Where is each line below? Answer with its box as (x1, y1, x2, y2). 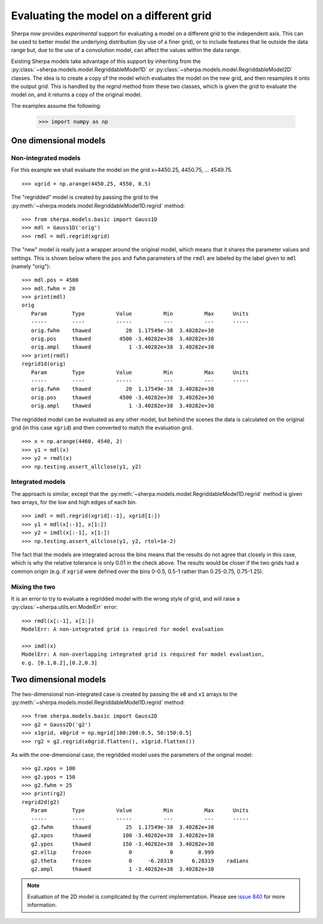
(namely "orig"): (11, 262, 51, 269)
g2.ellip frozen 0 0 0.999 (31, 849, 215, 856)
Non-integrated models (11, 154, 81, 162)
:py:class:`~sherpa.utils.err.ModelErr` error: (11, 604, 118, 611)
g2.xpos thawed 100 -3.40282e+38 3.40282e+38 (31, 832, 215, 839)
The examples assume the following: (11, 102, 102, 109)
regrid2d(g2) (22, 798, 60, 805)
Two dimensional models (11, 674, 106, 685)
